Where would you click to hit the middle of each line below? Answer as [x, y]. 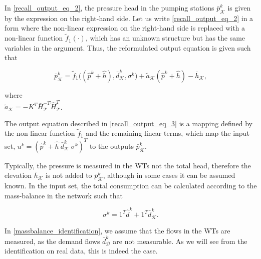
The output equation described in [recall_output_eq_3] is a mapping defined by [128, 123]
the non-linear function [40, 133]
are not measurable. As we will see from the [180, 241]
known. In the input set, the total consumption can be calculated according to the [131, 186]
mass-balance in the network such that [64, 195]
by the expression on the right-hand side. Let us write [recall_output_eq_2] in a [129, 18]
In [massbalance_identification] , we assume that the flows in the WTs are [117, 230]
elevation [18, 175]
